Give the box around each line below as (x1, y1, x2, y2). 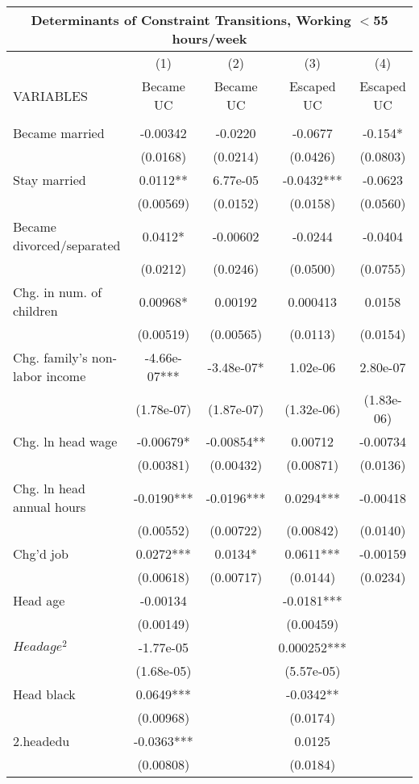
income (46, 367, 86, 385)
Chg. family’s (13, 348, 88, 367)
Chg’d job (13, 544, 68, 563)
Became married (13, 124, 105, 142)
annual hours (13, 497, 86, 516)
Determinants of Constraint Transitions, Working (31, 10, 351, 29)
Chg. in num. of (13, 283, 102, 301)
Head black (13, 685, 76, 703)
